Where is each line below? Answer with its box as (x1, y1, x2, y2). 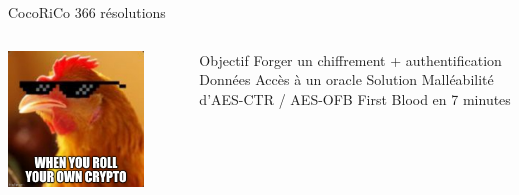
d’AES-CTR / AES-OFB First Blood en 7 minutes (199, 88, 511, 109)
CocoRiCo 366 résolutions (8, 2, 166, 22)
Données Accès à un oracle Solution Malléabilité (199, 69, 494, 90)
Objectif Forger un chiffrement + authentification (199, 49, 502, 70)
